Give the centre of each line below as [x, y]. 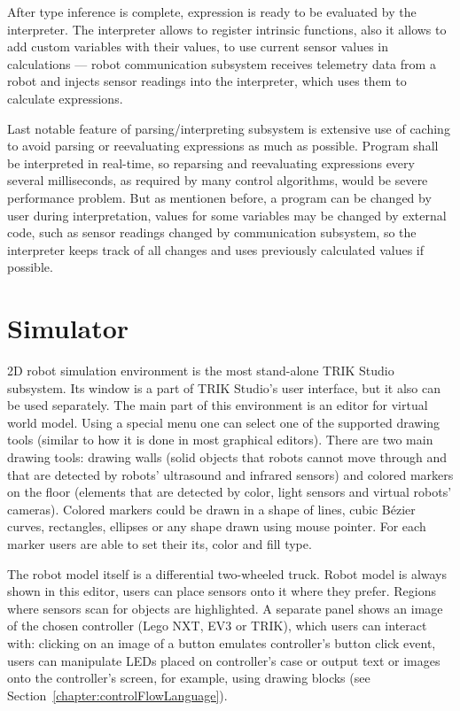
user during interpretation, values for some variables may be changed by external [227, 215]
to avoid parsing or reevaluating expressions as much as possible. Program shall [223, 146]
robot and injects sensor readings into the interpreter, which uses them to [207, 81]
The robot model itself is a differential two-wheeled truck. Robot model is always [227, 573]
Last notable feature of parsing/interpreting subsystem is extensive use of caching [229, 128]
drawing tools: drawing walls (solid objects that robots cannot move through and [227, 457]
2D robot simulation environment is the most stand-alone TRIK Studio [201, 371]
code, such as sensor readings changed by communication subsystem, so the [212, 232]
